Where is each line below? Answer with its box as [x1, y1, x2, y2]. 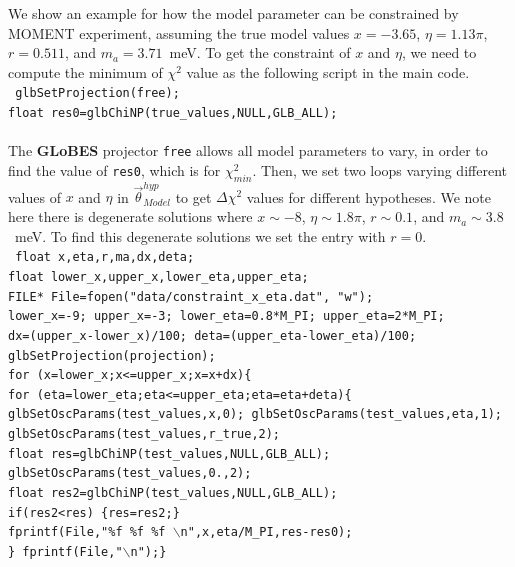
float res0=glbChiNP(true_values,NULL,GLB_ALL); [8, 106, 338, 121]
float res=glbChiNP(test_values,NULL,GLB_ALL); [8, 446, 331, 461]
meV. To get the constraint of [169, 42, 351, 63]
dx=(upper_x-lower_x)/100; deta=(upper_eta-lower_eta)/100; [8, 328, 417, 343]
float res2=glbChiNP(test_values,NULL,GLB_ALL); [8, 486, 338, 501]
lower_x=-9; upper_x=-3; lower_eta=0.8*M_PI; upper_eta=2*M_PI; [8, 309, 445, 324]
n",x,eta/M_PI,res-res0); [180, 525, 353, 540]
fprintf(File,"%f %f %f [8, 525, 166, 540]
